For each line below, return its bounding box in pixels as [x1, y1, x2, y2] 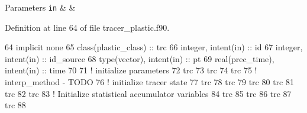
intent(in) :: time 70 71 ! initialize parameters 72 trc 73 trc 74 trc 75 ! [5, 64, 257, 76]
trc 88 [5, 99, 26, 111]
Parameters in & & [5, 1, 76, 13]
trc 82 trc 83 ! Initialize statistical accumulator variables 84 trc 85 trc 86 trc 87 [5, 87, 292, 99]
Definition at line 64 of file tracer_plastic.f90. [5, 21, 170, 33]
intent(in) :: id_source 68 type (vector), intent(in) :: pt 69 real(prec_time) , [5, 52, 274, 64]
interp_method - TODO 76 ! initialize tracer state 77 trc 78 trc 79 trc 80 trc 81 [5, 76, 294, 88]
